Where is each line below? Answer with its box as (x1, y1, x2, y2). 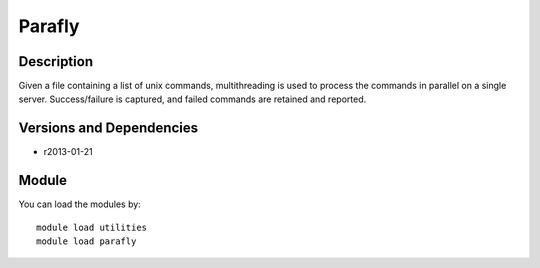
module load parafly (36, 236, 137, 247)
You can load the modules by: (18, 198, 142, 210)
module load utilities (36, 221, 148, 233)
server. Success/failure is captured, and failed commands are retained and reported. (18, 93, 367, 105)
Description (18, 53, 94, 70)
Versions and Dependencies (18, 120, 199, 137)
